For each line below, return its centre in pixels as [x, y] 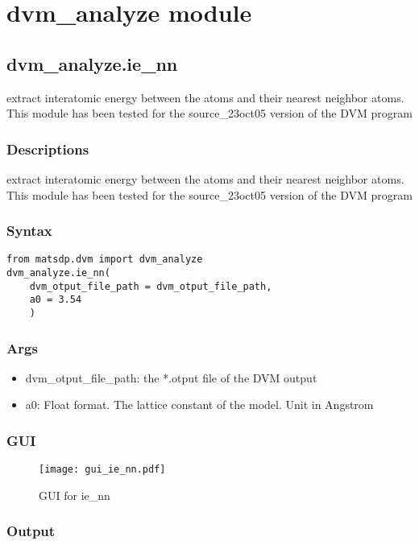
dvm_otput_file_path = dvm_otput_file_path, [151, 286]
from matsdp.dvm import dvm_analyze [105, 260]
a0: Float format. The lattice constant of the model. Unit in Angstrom [199, 405]
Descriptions [48, 149]
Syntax [29, 231]
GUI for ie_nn [75, 495]
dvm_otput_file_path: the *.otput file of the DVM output [171, 377]
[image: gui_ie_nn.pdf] [102, 470]
